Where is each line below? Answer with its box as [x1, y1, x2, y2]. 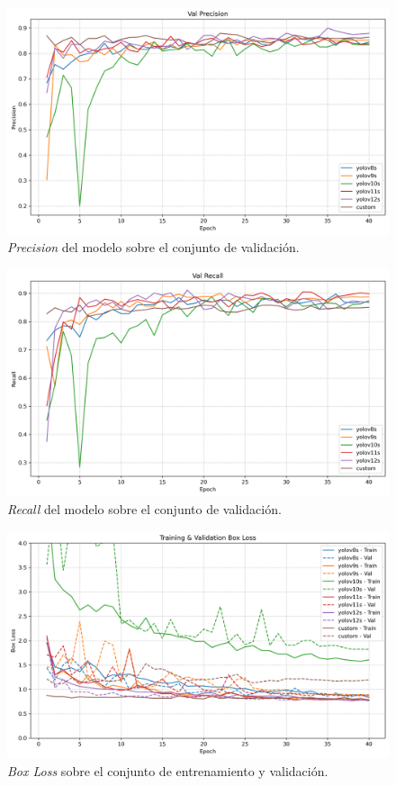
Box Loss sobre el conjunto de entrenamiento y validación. [7, 761, 328, 780]
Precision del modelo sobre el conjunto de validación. [7, 238, 300, 257]
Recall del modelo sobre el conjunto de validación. [7, 499, 282, 518]
